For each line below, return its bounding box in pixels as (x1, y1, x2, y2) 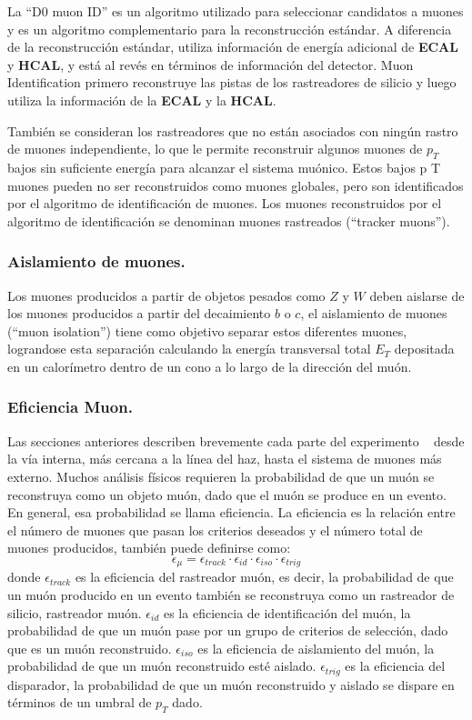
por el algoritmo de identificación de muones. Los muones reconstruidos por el (7, 194, 442, 213)
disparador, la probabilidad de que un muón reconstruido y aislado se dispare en (7, 675, 455, 694)
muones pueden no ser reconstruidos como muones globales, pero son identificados (7, 175, 464, 195)
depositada (394, 339, 455, 358)
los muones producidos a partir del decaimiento (7, 304, 271, 323)
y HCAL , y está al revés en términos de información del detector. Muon (7, 55, 414, 74)
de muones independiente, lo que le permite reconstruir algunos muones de (7, 139, 423, 158)
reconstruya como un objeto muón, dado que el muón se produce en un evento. (7, 485, 447, 504)
